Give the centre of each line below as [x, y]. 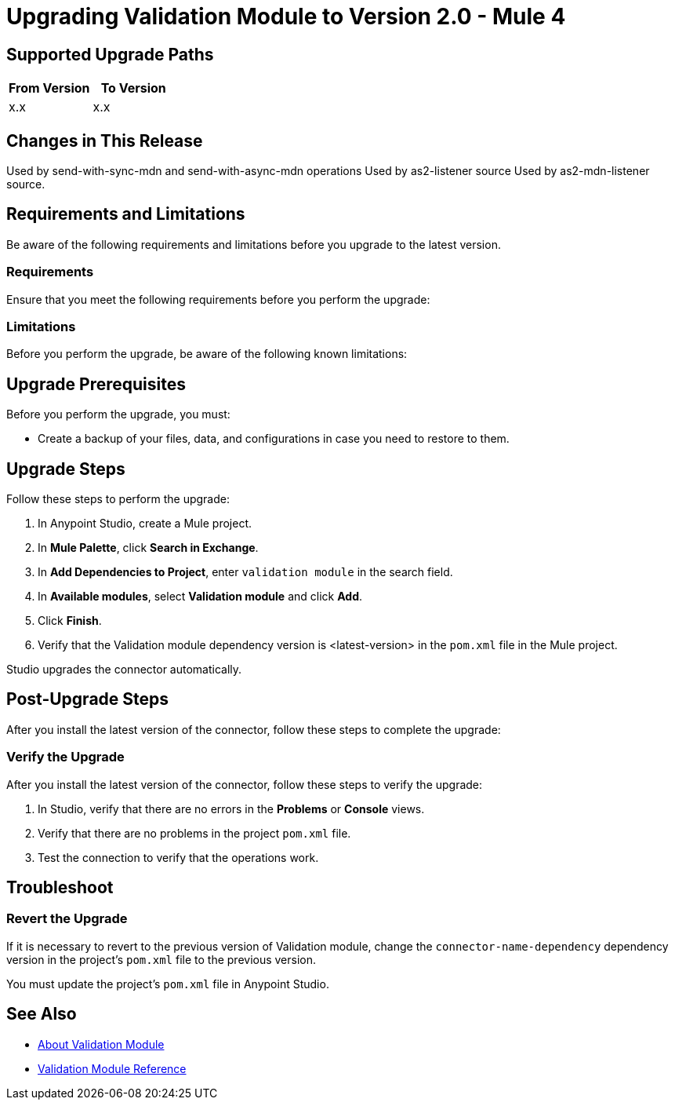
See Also [42, 1014]
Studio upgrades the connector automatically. [124, 670]
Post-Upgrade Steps [88, 699]
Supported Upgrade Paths [110, 54]
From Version [49, 88]
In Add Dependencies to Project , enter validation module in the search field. [245, 572]
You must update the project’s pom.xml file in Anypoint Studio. [168, 984]
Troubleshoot [60, 888]
